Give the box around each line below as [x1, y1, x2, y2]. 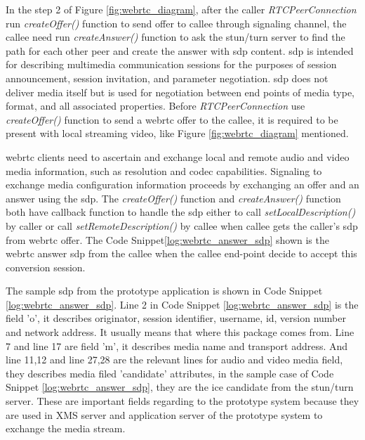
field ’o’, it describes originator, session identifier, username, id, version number [6, 311, 346, 325]
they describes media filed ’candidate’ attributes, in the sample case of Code [6, 365, 334, 380]
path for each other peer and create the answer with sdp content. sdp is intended [6, 43, 354, 58]
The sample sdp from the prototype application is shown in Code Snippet [6, 283, 323, 298]
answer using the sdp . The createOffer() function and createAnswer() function [6, 190, 341, 205]
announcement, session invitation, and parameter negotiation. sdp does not [6, 70, 328, 85]
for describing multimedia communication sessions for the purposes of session [6, 57, 337, 72]
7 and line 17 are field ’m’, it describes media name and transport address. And [6, 338, 348, 353]
